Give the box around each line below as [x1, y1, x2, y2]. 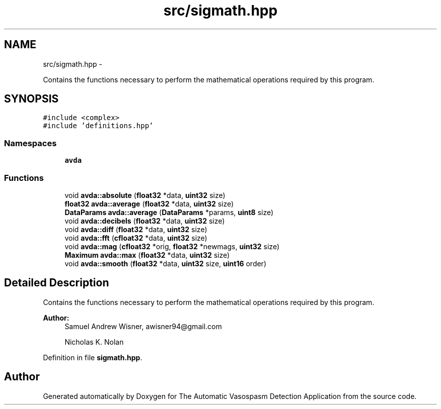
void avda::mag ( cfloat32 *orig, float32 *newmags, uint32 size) [64, 242, 280, 251]
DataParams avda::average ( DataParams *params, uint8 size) [64, 208, 274, 217]
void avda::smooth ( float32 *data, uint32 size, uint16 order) [64, 259, 266, 268]
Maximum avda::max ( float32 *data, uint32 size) [64, 250, 230, 259]
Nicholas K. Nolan [64, 337, 124, 346]
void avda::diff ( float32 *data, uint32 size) [64, 225, 207, 234]
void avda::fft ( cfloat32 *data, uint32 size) [64, 233, 207, 242]
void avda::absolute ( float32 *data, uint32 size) [64, 190, 226, 199]
